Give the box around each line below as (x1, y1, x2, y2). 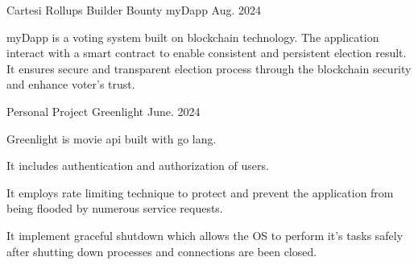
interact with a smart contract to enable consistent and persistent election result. (6, 44, 407, 61)
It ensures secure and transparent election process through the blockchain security (6, 60, 412, 77)
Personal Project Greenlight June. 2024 (6, 102, 201, 119)
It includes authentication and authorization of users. (6, 157, 269, 174)
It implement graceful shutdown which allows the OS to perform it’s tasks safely (6, 226, 404, 243)
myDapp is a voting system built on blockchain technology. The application (6, 28, 379, 45)
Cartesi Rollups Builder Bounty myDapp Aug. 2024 (6, 2, 262, 18)
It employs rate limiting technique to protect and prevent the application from (6, 184, 394, 201)
